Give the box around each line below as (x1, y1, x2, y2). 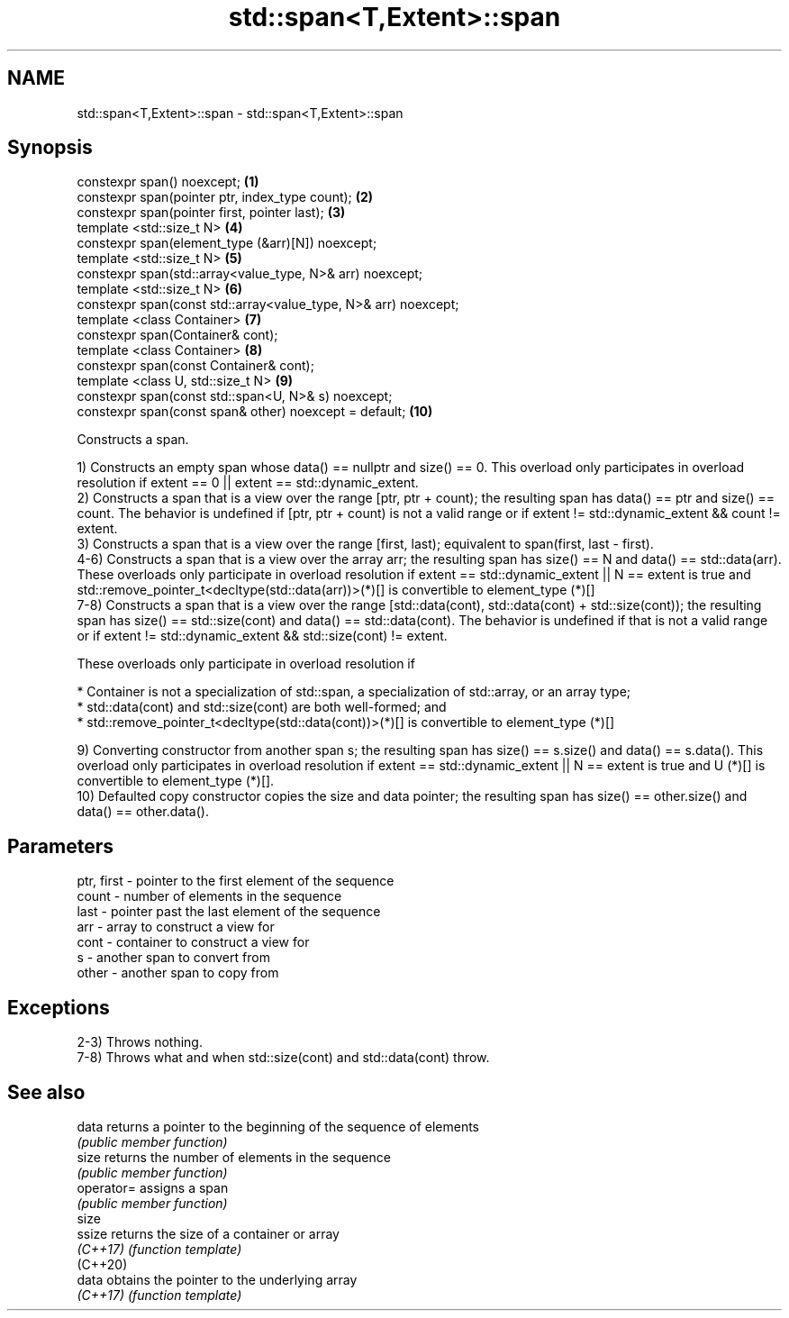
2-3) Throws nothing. (77, 1034, 203, 1050)
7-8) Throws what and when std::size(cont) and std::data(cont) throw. (77, 1050, 490, 1066)
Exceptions (7, 995, 110, 1019)
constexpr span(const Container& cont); (77, 358, 314, 374)
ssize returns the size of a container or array (77, 1225, 340, 1241)
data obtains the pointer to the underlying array (77, 1271, 358, 1287)
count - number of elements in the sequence (77, 888, 342, 904)
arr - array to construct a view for (77, 919, 275, 935)
